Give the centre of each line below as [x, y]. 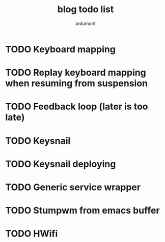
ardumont [86, 23]
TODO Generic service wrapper [73, 187]
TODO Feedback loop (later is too [77, 107]
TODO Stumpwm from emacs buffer [82, 211]
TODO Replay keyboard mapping [76, 73]
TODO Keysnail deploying [61, 164]
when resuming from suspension [77, 84]
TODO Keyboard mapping [61, 49]
